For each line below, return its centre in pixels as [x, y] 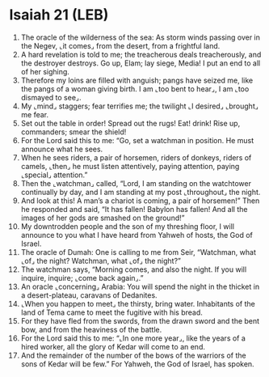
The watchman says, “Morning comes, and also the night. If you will [134, 269]
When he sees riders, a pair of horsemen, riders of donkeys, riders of [136, 157]
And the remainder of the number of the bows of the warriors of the [133, 355]
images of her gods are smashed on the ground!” [103, 218]
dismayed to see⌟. [51, 97]
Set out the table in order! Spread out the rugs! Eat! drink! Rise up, [130, 123]
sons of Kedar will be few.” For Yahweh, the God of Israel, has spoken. [137, 364]
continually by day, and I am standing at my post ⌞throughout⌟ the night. [141, 192]
